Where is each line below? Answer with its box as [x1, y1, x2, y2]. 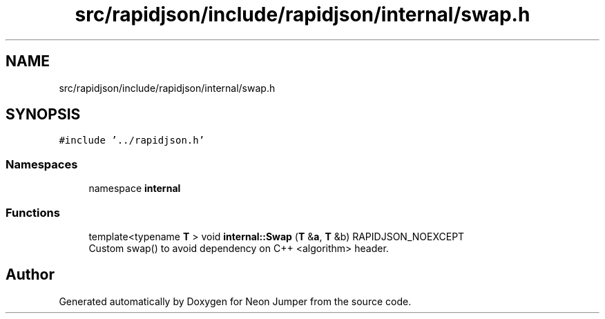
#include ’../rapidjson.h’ [59, 135, 205, 146]
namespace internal [88, 182, 181, 195]
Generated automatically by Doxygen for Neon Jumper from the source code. [59, 295, 412, 307]
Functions [6, 205, 60, 220]
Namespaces [6, 157, 78, 171]
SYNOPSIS [6, 106, 81, 124]
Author [6, 266, 55, 284]
